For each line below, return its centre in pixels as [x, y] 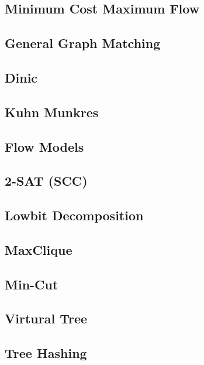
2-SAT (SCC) [46, 181]
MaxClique [39, 249]
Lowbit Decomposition [74, 215]
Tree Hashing [46, 353]
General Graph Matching [83, 43]
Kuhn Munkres [52, 112]
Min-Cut [32, 284]
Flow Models [44, 146]
